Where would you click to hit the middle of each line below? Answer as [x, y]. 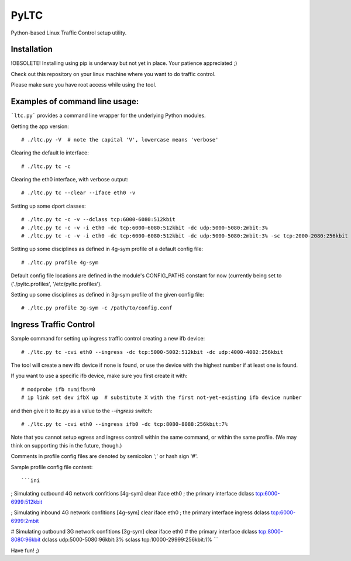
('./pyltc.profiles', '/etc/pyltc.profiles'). [56, 284]
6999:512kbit [27, 502]
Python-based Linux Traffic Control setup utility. [69, 33]
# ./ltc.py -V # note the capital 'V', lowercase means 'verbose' [120, 140]
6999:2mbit [25, 521]
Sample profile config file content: [52, 467]
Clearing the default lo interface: [50, 153]
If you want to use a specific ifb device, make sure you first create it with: [99, 376]
